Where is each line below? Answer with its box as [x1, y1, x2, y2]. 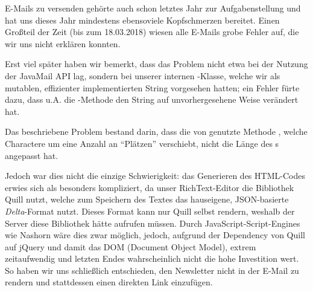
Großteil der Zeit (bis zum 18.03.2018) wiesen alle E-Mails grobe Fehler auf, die [5, 25, 299, 38]
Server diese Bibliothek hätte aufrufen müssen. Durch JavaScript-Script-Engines [5, 216, 300, 229]
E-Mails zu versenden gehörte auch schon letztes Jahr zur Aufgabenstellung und [5, 2, 301, 14]
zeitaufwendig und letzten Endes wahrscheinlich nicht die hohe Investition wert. [5, 252, 299, 265]
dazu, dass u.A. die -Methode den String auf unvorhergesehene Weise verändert [5, 93, 299, 106]
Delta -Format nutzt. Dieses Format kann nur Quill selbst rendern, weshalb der [5, 204, 295, 217]
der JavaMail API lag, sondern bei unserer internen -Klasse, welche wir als [5, 69, 280, 82]
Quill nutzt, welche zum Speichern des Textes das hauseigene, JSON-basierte [5, 193, 289, 206]
